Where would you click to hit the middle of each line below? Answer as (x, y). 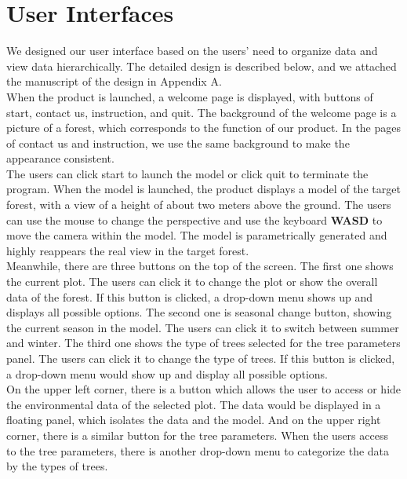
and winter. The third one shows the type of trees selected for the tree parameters (203, 343)
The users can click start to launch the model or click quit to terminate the (187, 173)
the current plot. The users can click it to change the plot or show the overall (192, 282)
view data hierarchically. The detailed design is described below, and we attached (202, 66)
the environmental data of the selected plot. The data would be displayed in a (194, 404)
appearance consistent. (60, 158)
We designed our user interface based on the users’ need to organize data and (192, 51)
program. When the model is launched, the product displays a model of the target (203, 189)
